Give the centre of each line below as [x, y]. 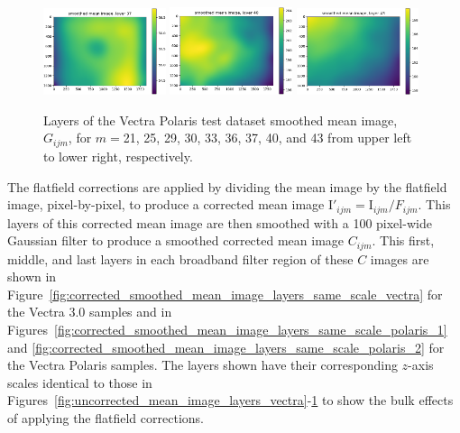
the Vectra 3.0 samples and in [90, 312]
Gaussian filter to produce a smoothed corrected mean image [176, 240]
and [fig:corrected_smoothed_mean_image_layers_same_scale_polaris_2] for [226, 347]
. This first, [403, 240]
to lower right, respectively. [118, 156]
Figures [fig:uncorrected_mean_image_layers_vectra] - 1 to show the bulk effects [230, 400]
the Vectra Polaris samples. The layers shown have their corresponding [202, 365]
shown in [32, 276]
